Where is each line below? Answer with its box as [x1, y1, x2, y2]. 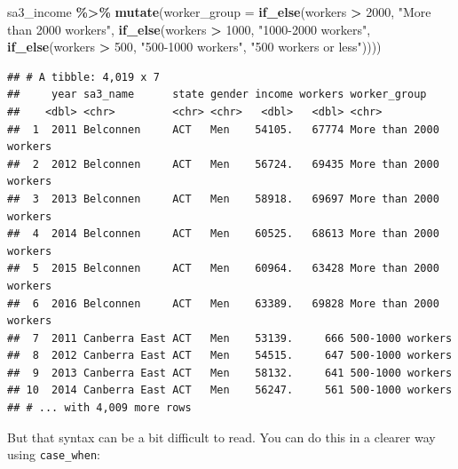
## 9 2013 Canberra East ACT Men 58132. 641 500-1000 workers [7, 366, 453, 379]
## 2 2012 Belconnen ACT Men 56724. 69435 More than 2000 [7, 157, 439, 171]
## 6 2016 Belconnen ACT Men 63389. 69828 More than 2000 [7, 297, 439, 310]
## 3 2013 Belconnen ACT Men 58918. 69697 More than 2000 [7, 192, 439, 205]
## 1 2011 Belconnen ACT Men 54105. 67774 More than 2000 [7, 123, 439, 136]
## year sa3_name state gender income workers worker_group [7, 88, 427, 101]
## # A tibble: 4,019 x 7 [7, 70, 160, 83]
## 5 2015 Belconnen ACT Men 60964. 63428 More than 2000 [7, 262, 439, 275]
